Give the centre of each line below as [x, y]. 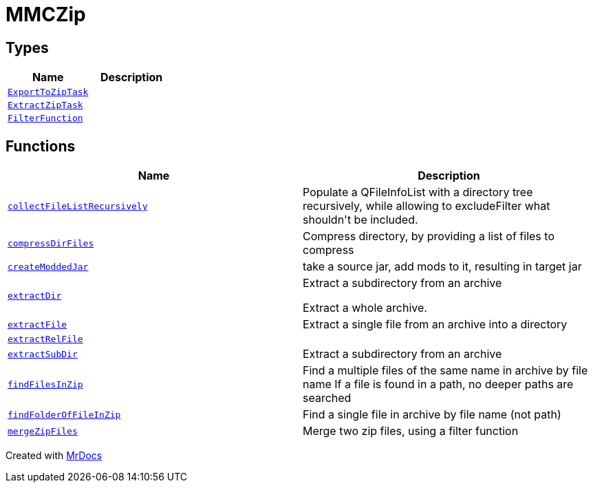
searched [327, 398]
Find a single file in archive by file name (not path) [432, 415]
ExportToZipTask [48, 92]
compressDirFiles [51, 243]
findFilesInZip [45, 384]
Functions [41, 146]
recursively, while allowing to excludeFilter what [427, 206]
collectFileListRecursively [78, 206]
